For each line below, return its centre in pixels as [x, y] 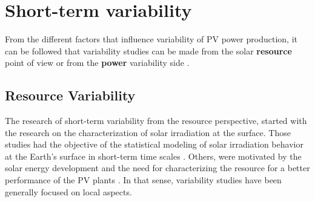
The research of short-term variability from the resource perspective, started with [156, 121]
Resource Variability [70, 95]
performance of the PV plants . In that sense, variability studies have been [143, 180]
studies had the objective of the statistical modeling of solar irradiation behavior [154, 144]
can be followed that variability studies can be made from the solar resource [148, 50]
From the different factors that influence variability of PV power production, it [151, 39]
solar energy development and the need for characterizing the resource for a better [157, 168]
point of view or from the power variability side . [97, 63]
